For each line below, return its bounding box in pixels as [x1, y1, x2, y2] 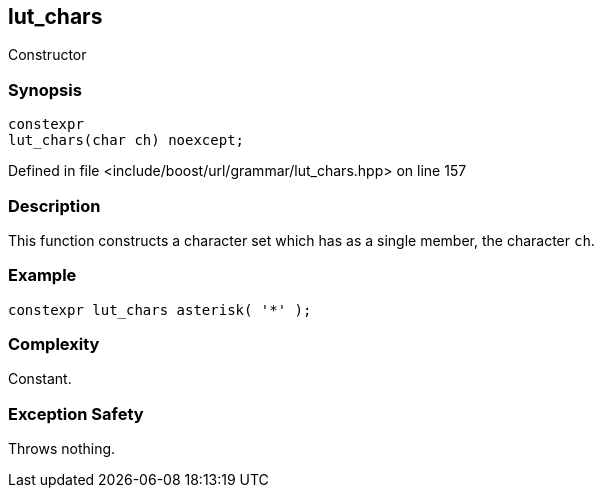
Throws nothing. [8, 440, 116, 458]
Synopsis [8, 79, 82, 100]
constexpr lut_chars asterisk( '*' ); [8, 301, 312, 318]
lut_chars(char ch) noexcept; [8, 132, 245, 149]
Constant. [8, 370, 72, 388]
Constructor [8, 46, 87, 64]
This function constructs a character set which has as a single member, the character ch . [8, 231, 595, 249]
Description [8, 195, 101, 216]
